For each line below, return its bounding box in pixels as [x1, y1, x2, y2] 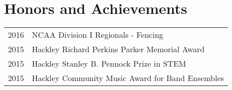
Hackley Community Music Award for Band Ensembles [32, 72, 224, 84]
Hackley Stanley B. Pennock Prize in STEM [32, 58, 186, 70]
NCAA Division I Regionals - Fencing [32, 29, 164, 41]
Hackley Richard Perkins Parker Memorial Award [32, 43, 205, 55]
